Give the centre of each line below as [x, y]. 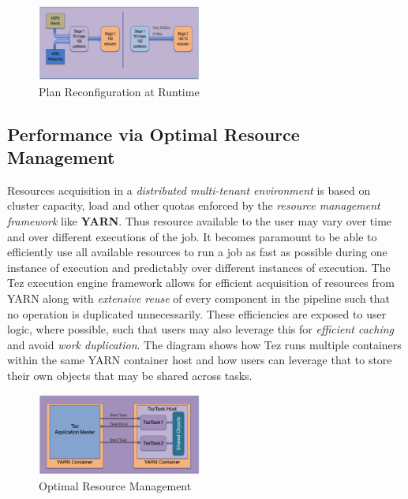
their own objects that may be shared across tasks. [130, 375]
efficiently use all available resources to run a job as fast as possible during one [197, 252]
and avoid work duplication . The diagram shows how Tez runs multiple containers [204, 344]
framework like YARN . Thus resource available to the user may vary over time [200, 221]
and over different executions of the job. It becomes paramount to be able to [192, 236]
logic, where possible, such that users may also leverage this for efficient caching [201, 329]
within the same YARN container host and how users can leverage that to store [200, 360]
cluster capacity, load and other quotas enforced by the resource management [194, 205]
